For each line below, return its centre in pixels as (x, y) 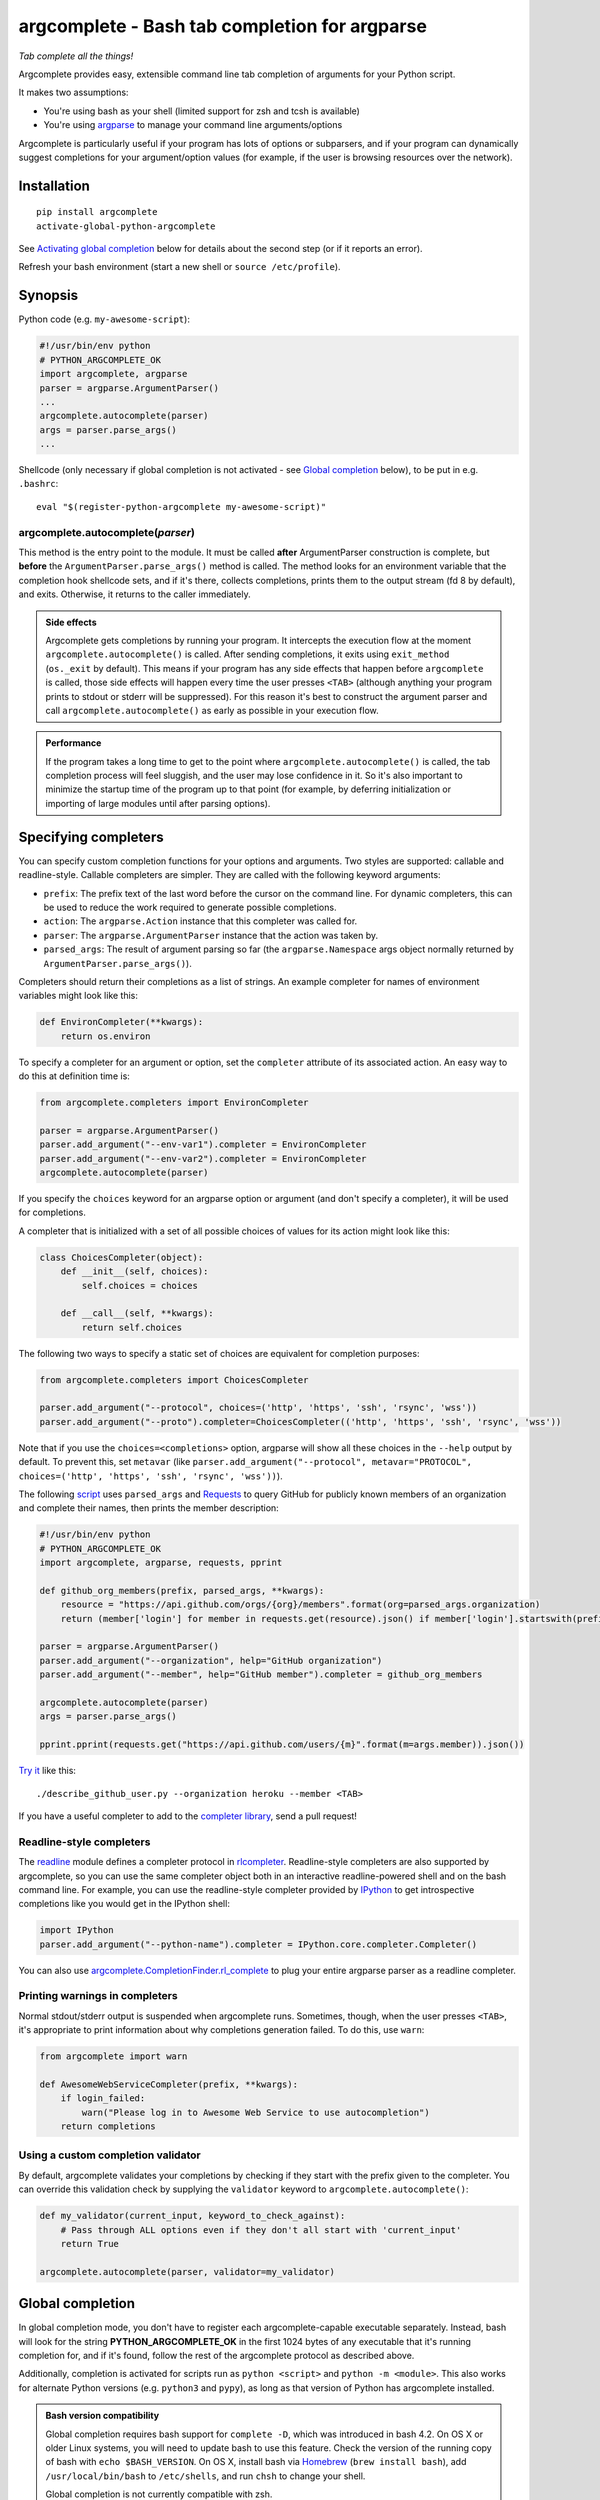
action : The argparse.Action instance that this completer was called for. (200, 921)
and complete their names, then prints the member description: (148, 1508)
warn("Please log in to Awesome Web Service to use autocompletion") (255, 2112)
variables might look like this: (78, 996)
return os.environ (105, 1036)
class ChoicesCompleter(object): (121, 1257)
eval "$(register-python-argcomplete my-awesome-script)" (181, 506)
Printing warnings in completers (98, 1996)
